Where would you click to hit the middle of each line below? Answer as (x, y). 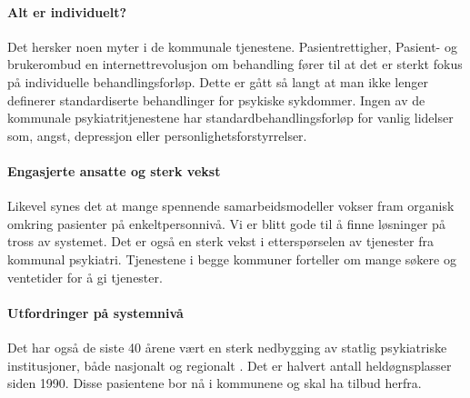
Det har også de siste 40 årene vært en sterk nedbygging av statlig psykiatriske (227, 347)
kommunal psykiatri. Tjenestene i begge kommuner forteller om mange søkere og (232, 259)
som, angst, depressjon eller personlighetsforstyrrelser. (157, 135)
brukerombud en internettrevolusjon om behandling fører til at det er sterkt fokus (235, 64)
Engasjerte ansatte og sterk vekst (114, 170)
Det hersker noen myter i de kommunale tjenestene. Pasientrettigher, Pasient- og (232, 46)
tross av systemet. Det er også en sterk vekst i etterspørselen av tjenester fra (220, 241)
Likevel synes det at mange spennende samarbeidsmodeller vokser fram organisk (231, 206)
